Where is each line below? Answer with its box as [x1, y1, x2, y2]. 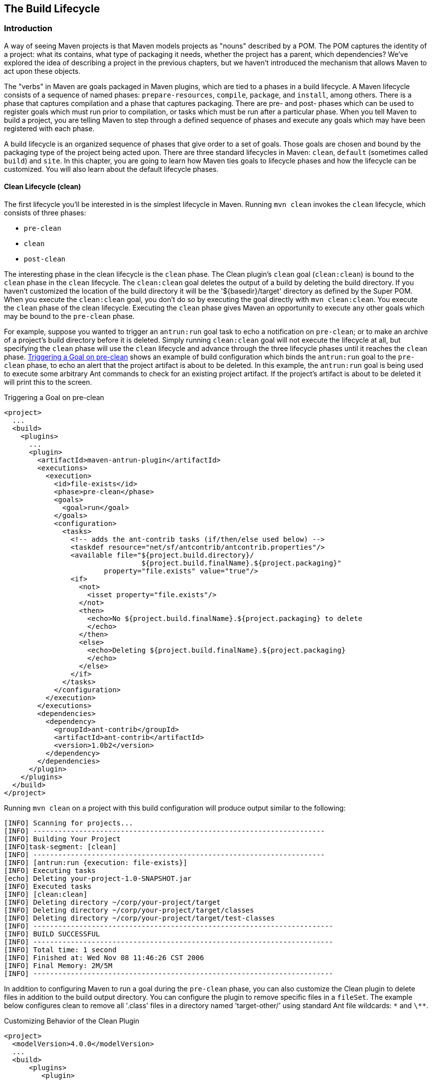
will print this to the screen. [4, 378, 92, 387]
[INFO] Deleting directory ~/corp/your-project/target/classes [4, 906, 254, 915]
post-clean [24, 255, 66, 263]
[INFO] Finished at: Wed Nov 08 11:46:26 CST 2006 [4, 954, 204, 962]
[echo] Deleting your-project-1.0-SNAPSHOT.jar [4, 874, 192, 883]
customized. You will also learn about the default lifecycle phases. [4, 164, 218, 173]
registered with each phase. [4, 124, 95, 133]
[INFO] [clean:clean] [4, 890, 87, 899]
